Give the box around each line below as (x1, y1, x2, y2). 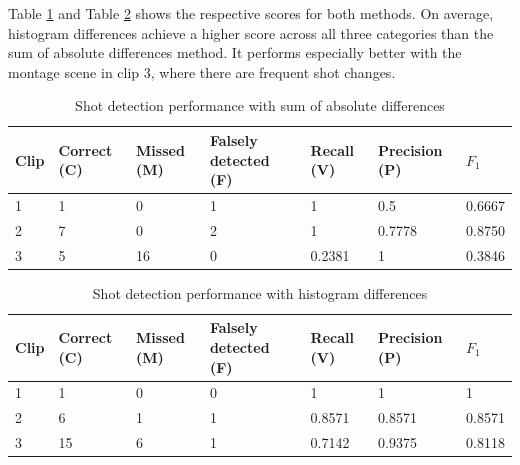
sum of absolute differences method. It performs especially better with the (8, 42, 462, 63)
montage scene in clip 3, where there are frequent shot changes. (8, 61, 396, 82)
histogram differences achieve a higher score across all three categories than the (8, 22, 494, 43)
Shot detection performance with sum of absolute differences (75, 95, 445, 116)
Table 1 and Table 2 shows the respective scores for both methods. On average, (8, 3, 494, 23)
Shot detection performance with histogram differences (92, 282, 428, 303)
